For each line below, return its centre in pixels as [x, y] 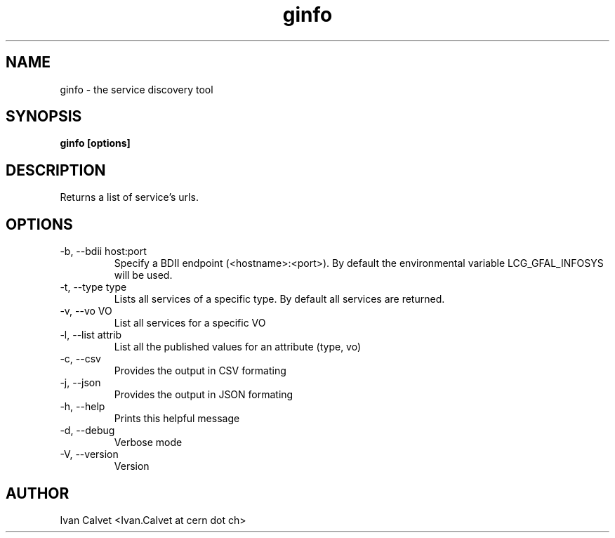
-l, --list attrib [91, 335]
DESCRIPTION [56, 170]
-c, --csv [80, 359]
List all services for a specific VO [190, 323]
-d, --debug [87, 431]
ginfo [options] [95, 143]
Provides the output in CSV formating [200, 371]
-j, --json [80, 383]
